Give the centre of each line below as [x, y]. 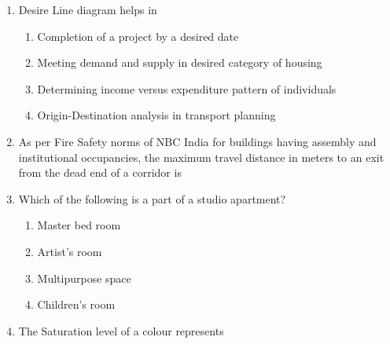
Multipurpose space [84, 278]
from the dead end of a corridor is [100, 172]
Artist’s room [70, 251]
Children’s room [76, 304]
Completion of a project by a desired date [138, 36]
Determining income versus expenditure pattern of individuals [187, 88]
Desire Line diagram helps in [88, 9]
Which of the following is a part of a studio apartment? [152, 198]
